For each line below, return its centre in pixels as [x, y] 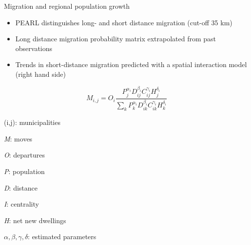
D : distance [21, 187]
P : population [24, 171]
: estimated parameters [62, 236]
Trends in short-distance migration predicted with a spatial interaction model [131, 64]
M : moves [18, 138]
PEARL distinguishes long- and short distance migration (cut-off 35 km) [124, 22]
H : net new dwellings [35, 220]
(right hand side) [40, 74]
